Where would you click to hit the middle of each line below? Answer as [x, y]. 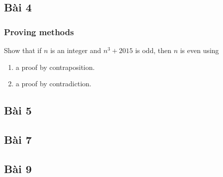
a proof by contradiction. [53, 84]
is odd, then [153, 50]
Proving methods [39, 31]
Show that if [23, 50]
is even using [199, 50]
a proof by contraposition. [55, 67]
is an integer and [76, 50]
